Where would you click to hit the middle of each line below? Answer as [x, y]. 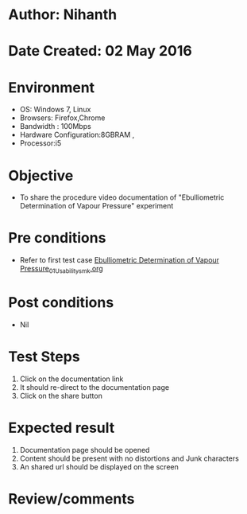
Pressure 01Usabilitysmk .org [61, 270]
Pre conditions [57, 238]
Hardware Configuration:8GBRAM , [77, 135]
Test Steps [44, 357]
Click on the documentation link [71, 379]
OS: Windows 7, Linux [55, 110]
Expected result [62, 428]
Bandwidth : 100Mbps [55, 127]
